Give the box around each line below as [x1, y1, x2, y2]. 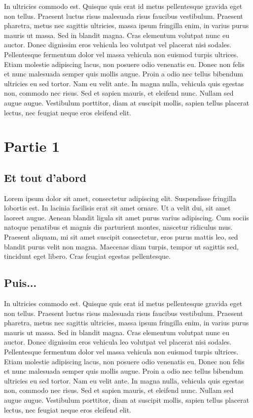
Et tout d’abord [4, 170, 87, 185]
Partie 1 [4, 136, 60, 156]
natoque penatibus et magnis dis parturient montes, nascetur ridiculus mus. [4, 222, 233, 232]
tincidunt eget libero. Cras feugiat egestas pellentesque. [4, 251, 171, 261]
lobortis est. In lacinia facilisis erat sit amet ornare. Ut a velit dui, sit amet [4, 203, 231, 213]
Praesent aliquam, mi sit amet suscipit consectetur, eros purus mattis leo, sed [4, 232, 238, 242]
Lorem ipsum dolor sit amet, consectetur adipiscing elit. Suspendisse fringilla [4, 193, 236, 203]
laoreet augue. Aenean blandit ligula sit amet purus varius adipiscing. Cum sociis [4, 212, 249, 222]
